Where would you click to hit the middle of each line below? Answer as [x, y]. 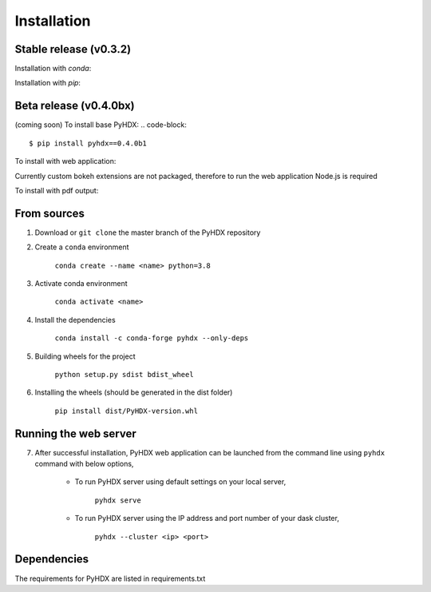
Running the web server [76, 433]
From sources [50, 213]
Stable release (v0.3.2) [73, 49]
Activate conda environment [81, 283]
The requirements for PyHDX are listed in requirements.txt [110, 578]
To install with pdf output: [57, 190]
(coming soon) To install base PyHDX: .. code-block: [101, 125]
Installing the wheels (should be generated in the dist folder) [134, 392]
